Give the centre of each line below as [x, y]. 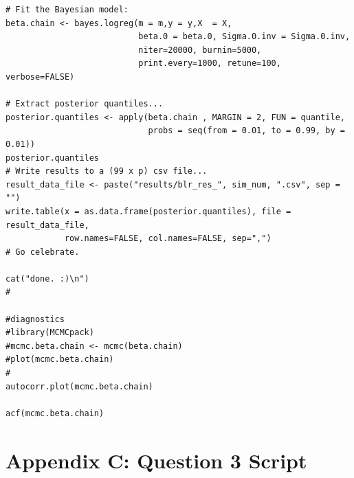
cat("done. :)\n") [47, 278]
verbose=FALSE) [40, 77]
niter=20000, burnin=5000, [200, 50]
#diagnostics [35, 319]
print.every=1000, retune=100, [210, 64]
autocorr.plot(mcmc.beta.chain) [79, 386]
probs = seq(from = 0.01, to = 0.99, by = [246, 131]
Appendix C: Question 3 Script [156, 460]
